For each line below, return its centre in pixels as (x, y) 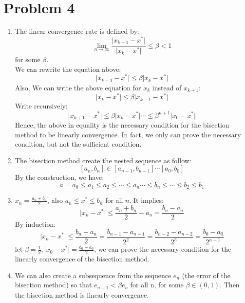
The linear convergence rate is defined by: (77, 31)
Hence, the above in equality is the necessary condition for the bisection (122, 124)
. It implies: (146, 200)
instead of (167, 87)
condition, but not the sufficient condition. (78, 144)
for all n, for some (157, 285)
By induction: (35, 224)
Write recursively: (41, 106)
